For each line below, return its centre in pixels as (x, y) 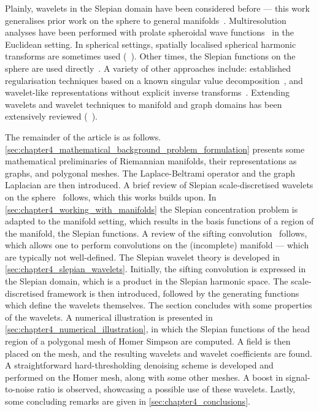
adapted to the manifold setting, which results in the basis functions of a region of (159, 221)
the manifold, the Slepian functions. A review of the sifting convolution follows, (156, 233)
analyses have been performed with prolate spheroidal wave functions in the (150, 32)
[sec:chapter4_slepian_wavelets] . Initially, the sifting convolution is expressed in (156, 269)
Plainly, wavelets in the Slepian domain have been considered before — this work (157, 8)
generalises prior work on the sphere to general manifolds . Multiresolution (146, 20)
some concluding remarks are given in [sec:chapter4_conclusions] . (128, 401)
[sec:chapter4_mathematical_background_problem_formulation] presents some (155, 149)
